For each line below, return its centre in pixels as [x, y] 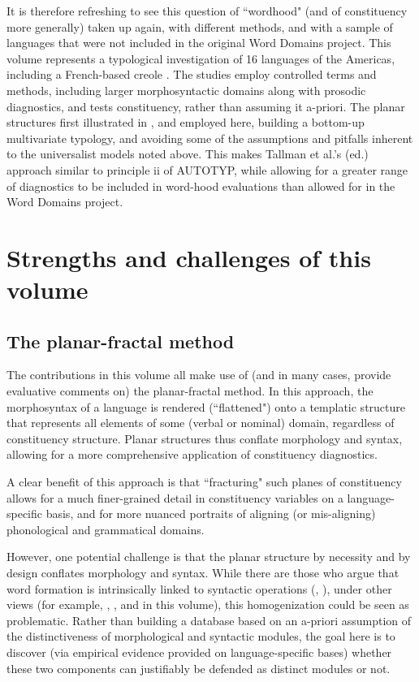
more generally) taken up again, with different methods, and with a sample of [200, 26]
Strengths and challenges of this [189, 257]
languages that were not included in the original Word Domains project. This [199, 43]
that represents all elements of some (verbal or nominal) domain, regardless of [201, 423]
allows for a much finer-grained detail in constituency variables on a [175, 497]
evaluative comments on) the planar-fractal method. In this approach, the [190, 391]
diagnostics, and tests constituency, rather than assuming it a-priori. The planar [206, 106]
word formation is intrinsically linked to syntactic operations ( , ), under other [199, 588]
